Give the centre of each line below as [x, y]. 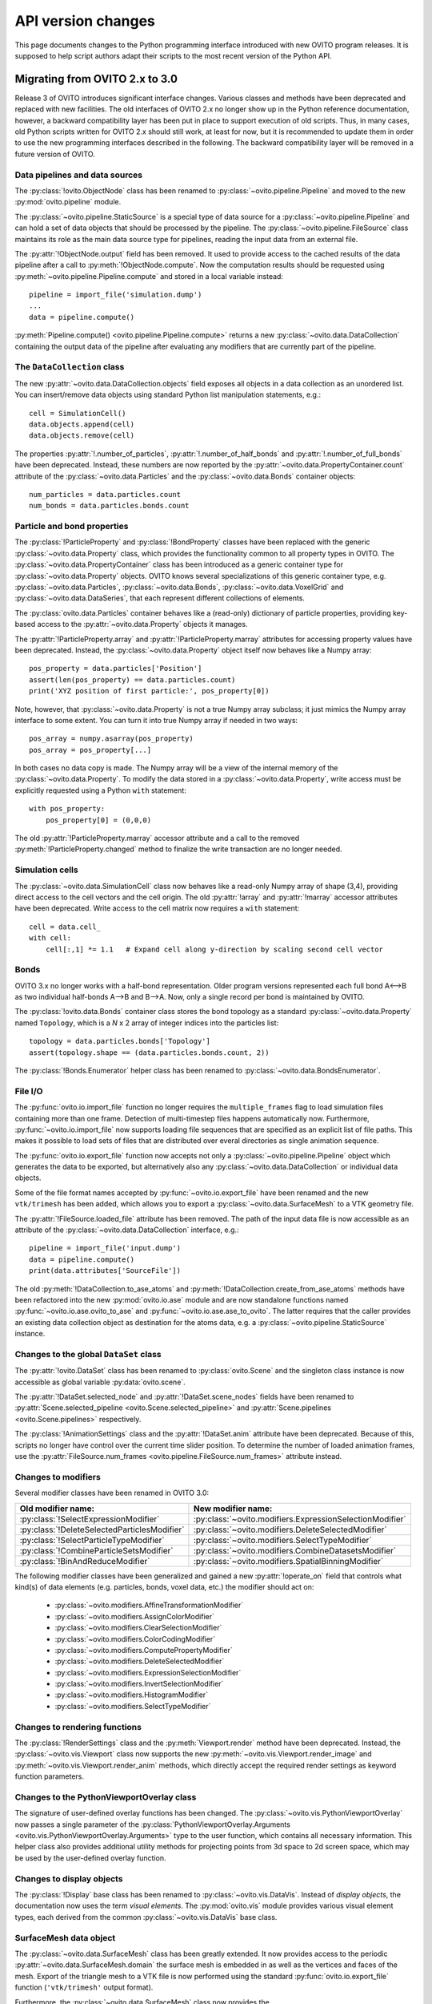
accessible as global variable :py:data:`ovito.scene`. [100, 1382]
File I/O [29, 1091]
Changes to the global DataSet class [88, 1354]
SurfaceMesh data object [65, 1937]
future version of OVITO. [55, 154]
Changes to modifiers [58, 1477]
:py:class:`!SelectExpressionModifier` [90, 1519]
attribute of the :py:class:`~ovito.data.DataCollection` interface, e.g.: [127, 1230]
